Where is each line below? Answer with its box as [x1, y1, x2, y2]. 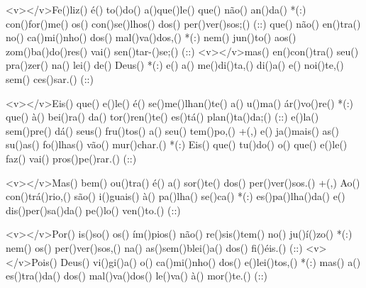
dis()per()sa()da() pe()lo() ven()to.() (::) [6, 202, 181, 217]
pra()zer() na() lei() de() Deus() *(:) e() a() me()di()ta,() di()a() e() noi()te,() [6, 57, 344, 72]
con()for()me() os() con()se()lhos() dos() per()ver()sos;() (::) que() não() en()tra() [6, 16, 361, 31]
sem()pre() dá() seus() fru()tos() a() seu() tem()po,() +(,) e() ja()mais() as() [6, 123, 339, 138]
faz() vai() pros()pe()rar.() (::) [6, 150, 137, 165]
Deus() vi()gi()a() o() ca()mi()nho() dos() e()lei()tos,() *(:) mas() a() [60, 254, 361, 269]
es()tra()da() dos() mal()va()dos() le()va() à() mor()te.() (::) [6, 268, 267, 283]
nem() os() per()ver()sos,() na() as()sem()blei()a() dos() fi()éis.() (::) [6, 240, 303, 255]
